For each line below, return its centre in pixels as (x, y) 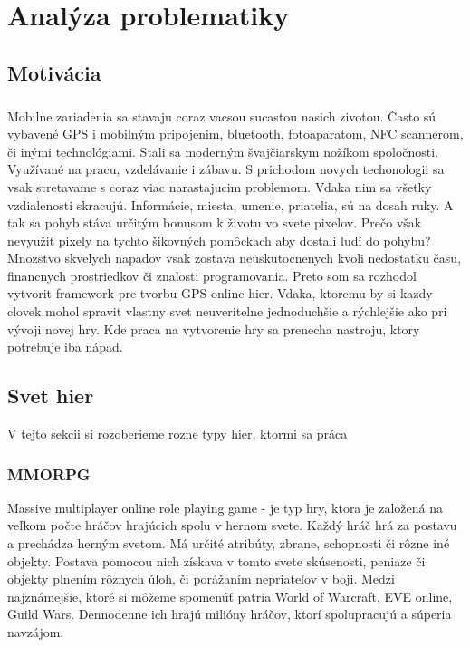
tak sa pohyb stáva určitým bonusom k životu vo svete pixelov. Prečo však (215, 222)
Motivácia (54, 72)
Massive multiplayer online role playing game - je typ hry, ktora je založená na (225, 507)
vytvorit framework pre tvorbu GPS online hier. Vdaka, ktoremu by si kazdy (220, 293)
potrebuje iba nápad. (65, 347)
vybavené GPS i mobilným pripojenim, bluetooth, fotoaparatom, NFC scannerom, (235, 134)
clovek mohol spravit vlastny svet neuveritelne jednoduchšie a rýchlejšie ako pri (227, 311)
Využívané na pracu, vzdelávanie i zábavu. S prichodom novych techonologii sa (226, 169)
